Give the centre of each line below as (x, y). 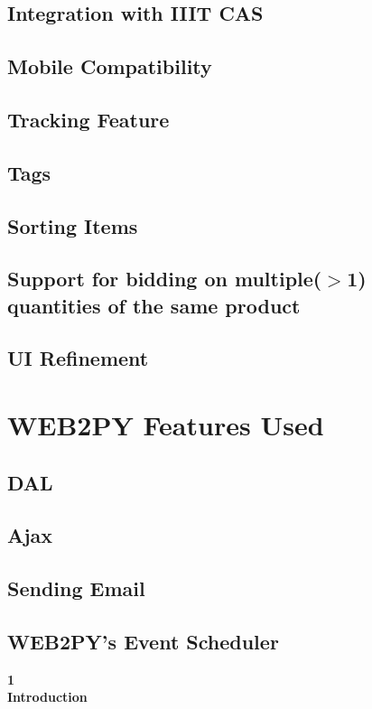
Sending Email (76, 588)
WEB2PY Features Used (166, 425)
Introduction (47, 697)
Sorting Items (73, 225)
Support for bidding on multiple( (165, 279)
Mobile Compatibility (110, 66)
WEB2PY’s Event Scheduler (143, 641)
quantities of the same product (154, 305)
